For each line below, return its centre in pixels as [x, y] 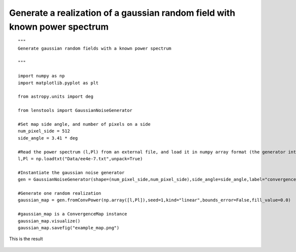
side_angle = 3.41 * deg [48, 138]
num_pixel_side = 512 [44, 131]
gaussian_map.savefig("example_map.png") [69, 228]
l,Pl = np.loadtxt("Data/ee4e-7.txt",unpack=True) [80, 159]
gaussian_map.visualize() [49, 221]
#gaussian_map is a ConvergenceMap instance [73, 214]
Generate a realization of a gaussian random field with [122, 13]
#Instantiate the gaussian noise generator [71, 172]
